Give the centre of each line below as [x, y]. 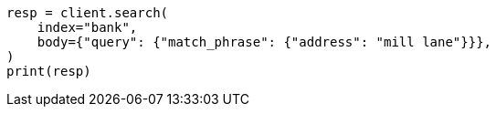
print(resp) [49, 71]
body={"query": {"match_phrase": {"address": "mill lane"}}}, [264, 42]
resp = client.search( [88, 13]
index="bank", [87, 27]
